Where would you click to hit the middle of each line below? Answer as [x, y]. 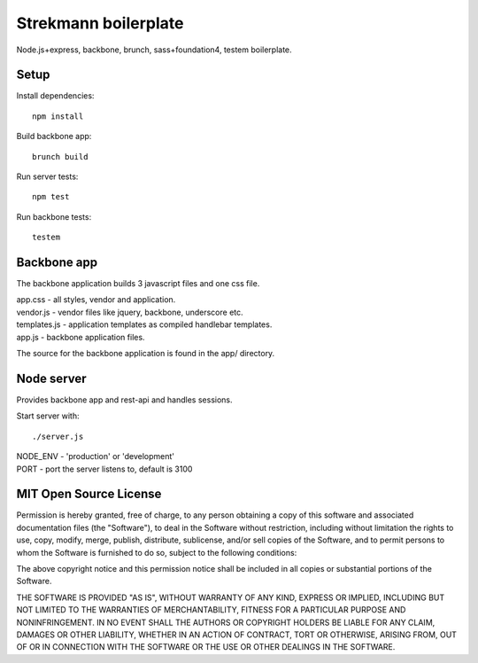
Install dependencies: [55, 96]
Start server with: [48, 416]
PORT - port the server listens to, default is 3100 [104, 469]
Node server [52, 378]
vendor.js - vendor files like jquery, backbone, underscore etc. [130, 312]
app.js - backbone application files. [81, 337]
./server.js [58, 436]
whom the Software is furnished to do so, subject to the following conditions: [157, 552]
